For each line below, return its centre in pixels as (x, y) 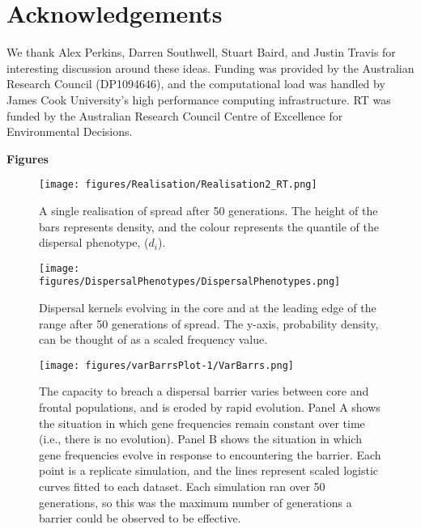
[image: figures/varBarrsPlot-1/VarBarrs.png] (166, 365)
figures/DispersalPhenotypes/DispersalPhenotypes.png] (190, 282)
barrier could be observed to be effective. (140, 518)
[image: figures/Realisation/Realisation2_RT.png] (178, 185)
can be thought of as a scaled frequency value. (153, 339)
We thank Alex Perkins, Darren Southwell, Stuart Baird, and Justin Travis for (201, 52)
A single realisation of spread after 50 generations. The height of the (208, 210)
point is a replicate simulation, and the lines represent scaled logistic (209, 470)
